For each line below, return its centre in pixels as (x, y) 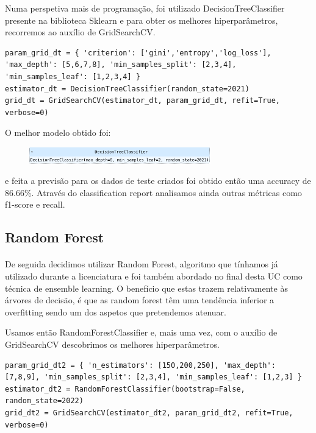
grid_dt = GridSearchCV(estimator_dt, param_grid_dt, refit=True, (143, 101)
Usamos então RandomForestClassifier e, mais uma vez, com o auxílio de (141, 332)
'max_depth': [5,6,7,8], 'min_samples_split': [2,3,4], (121, 65)
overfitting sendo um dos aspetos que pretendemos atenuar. (116, 312)
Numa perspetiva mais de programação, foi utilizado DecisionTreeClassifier (145, 8)
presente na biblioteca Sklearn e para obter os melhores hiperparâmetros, (142, 20)
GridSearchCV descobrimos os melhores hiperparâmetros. (112, 344)
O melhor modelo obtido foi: (58, 132)
